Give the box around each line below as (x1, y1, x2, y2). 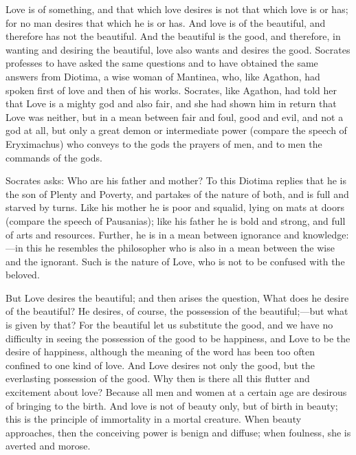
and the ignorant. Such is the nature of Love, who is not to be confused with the (5, 254, 345, 268)
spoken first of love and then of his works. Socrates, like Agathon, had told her (5, 82, 337, 97)
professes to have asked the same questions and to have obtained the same (5, 56, 318, 70)
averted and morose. (5, 439, 91, 453)
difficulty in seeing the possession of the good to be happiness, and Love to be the (5, 331, 351, 345)
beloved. (5, 267, 40, 282)
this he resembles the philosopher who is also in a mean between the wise (26, 241, 335, 255)
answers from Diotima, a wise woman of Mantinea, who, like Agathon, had (5, 69, 320, 83)
